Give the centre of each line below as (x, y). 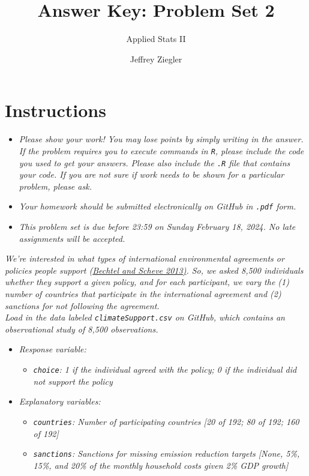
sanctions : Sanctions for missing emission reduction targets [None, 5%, (166, 453)
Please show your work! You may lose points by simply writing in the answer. (161, 139)
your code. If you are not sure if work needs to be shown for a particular (151, 174)
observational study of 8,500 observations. (82, 329)
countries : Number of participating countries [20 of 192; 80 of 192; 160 (166, 421)
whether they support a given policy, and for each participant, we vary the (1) (147, 282)
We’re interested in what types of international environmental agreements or (145, 258)
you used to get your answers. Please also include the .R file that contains (154, 162)
